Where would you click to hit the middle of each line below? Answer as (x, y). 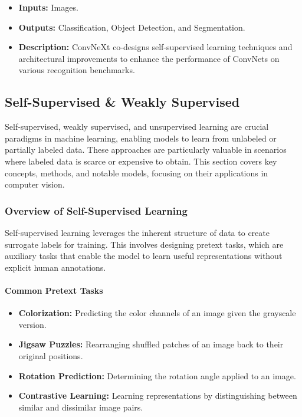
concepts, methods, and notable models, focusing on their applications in (137, 173)
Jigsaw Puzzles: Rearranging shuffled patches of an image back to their (151, 344)
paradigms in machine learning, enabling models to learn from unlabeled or (141, 138)
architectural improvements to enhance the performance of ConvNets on (149, 58)
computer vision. (35, 184)
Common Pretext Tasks (54, 290)
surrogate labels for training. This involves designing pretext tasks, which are (144, 244)
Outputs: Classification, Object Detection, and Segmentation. (132, 27)
